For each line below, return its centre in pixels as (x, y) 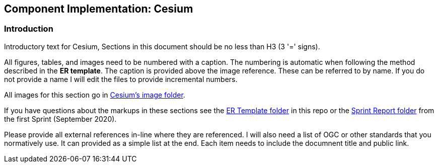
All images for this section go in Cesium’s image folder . (95, 95)
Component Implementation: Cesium (99, 9)
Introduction (29, 29)
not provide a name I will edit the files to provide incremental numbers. (121, 79)
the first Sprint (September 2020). (60, 119)
